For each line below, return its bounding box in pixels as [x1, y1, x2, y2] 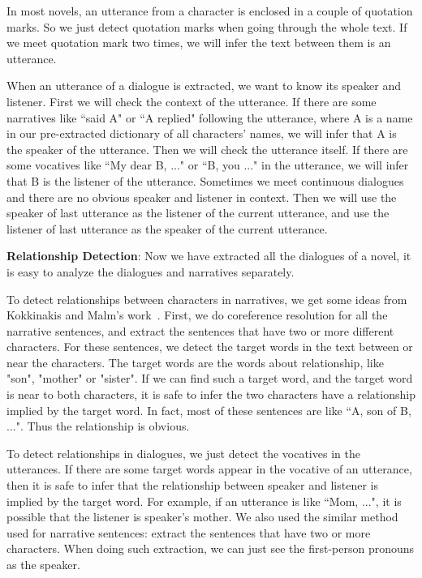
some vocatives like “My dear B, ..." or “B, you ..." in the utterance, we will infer [6, 156, 409, 173]
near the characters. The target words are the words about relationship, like [6, 353, 384, 370]
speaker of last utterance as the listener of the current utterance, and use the [6, 204, 390, 221]
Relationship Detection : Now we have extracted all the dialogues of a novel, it [6, 247, 411, 264]
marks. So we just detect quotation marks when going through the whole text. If [6, 18, 407, 35]
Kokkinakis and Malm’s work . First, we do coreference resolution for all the [6, 306, 388, 323]
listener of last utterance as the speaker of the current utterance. [6, 220, 328, 237]
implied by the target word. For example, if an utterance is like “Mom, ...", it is [6, 492, 402, 509]
